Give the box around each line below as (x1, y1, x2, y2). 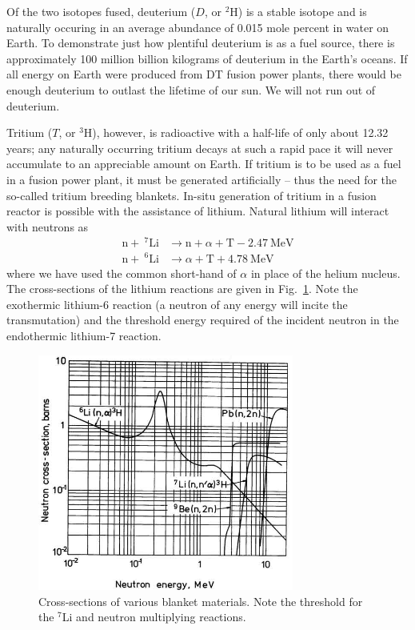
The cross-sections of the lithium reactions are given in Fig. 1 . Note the (6, 280, 358, 297)
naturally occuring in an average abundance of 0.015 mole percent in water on (6, 18, 389, 35)
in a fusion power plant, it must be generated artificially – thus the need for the (6, 171, 397, 187)
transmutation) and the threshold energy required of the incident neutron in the (6, 311, 399, 328)
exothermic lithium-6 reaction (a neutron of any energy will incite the (6, 295, 348, 312)
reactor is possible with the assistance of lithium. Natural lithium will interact (6, 203, 389, 219)
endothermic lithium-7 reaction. (6, 327, 162, 343)
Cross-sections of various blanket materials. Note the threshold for (38, 592, 363, 609)
